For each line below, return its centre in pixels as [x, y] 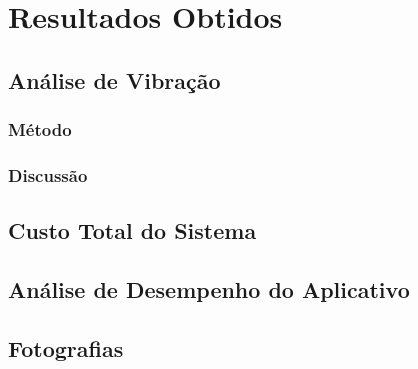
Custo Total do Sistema [132, 230]
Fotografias [66, 347]
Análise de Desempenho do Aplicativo [209, 289]
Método [40, 129]
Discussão [48, 174]
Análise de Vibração [114, 79]
